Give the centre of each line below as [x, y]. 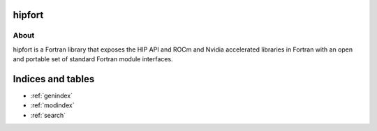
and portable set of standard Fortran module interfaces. [93, 59]
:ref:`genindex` [52, 96]
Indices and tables [54, 79]
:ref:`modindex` [52, 105]
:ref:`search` [48, 115]
